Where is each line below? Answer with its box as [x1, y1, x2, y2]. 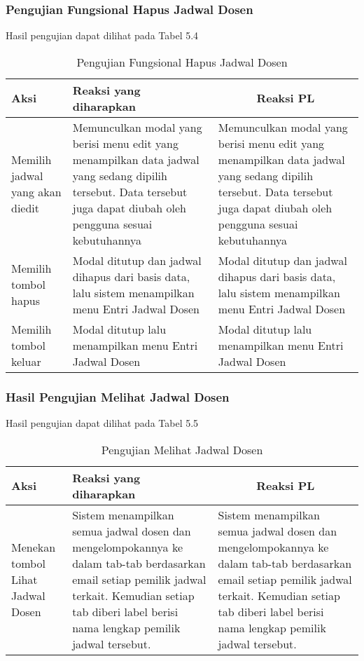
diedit [11, 199, 40, 216]
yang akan [11, 183, 62, 200]
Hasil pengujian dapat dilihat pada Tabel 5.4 [6, 28, 199, 43]
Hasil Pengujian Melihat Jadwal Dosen [6, 388, 230, 405]
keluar [11, 353, 41, 369]
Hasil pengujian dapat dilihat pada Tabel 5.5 [6, 416, 199, 430]
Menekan [11, 538, 56, 555]
